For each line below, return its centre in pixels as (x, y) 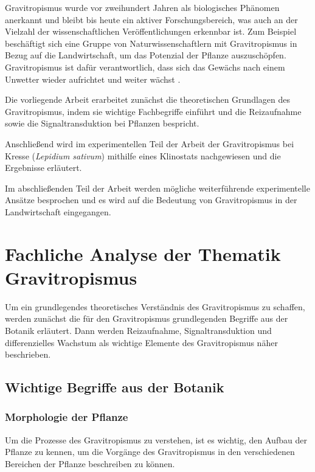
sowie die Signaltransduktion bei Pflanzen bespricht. (102, 123)
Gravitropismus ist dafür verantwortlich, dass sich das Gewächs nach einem (145, 67)
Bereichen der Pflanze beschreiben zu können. (90, 463)
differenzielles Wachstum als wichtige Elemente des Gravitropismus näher (141, 342)
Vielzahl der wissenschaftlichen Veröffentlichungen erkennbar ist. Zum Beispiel (151, 31)
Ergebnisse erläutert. (43, 168)
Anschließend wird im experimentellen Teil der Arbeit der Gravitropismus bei (150, 143)
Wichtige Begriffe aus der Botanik (115, 387)
